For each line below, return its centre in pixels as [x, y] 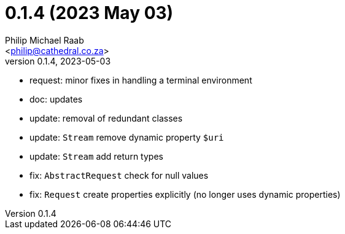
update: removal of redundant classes [106, 118]
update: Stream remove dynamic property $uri [127, 137]
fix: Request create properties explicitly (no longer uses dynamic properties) [185, 194]
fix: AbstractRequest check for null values [119, 175]
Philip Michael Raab [45, 40]
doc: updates [56, 99]
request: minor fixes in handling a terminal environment [141, 80]
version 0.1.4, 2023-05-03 [58, 61]
